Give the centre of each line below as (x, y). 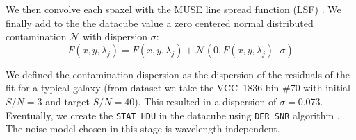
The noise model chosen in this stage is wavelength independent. (143, 129)
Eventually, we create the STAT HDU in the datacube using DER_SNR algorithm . (173, 115)
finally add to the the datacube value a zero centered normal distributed (160, 23)
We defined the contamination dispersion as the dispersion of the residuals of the (178, 74)
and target (67, 101)
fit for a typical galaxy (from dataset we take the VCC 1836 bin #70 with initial (178, 88)
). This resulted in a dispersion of (205, 101)
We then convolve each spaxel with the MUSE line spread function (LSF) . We (173, 9)
